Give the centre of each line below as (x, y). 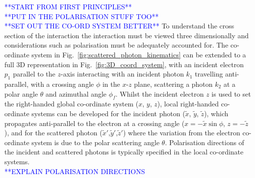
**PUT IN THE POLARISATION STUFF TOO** (82, 16)
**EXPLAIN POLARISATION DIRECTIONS (75, 171)
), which (216, 113)
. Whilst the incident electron (160, 93)
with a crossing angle (62, 84)
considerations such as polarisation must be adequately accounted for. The (116, 45)
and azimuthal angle (76, 93)
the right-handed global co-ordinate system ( (72, 104)
